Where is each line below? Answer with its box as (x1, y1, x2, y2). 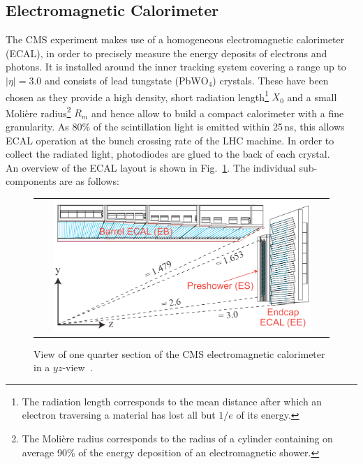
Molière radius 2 (6, 103, 71, 120)
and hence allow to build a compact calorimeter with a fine (91, 105, 344, 120)
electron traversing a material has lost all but (22, 407, 216, 422)
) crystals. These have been (212, 73, 329, 87)
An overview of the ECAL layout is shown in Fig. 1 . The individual (6, 160, 296, 174)
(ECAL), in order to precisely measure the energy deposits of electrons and (6, 45, 327, 60)
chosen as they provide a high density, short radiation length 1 (6, 87, 269, 104)
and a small (287, 89, 337, 104)
